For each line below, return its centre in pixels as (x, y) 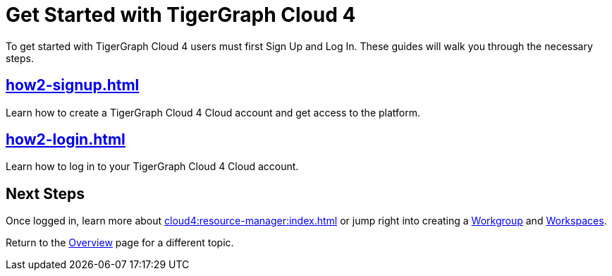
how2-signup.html (73, 85)
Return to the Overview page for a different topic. (120, 243)
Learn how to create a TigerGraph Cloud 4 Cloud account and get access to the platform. (213, 112)
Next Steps (45, 193)
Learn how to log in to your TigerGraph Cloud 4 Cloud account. (152, 167)
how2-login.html (66, 140)
